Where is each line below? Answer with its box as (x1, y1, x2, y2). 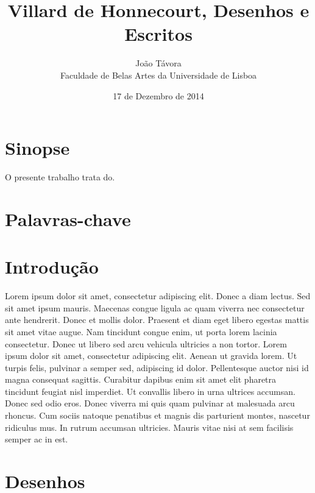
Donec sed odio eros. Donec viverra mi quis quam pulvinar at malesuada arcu (5, 397, 295, 410)
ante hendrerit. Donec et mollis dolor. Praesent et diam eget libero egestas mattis (5, 313, 309, 326)
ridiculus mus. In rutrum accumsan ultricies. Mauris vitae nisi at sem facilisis (5, 420, 294, 433)
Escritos (124, 21, 193, 46)
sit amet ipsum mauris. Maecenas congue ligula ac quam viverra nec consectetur (5, 301, 305, 314)
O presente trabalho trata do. (5, 171, 115, 183)
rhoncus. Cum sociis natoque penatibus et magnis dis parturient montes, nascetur (5, 409, 310, 422)
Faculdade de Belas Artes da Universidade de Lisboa (60, 68, 257, 81)
